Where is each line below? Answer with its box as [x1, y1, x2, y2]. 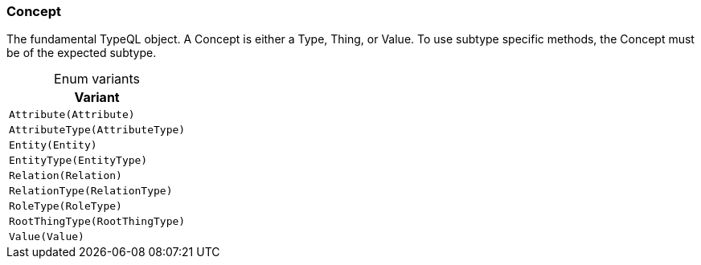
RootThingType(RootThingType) [9, 215, 186, 228]
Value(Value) [9, 230, 84, 243]
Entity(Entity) [9, 139, 97, 152]
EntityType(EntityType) [9, 154, 148, 167]
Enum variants [54, 71, 141, 88]
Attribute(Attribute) [9, 108, 135, 121]
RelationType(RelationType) [9, 185, 173, 198]
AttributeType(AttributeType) [9, 124, 186, 137]
